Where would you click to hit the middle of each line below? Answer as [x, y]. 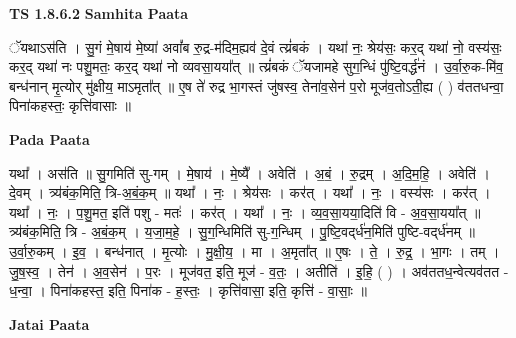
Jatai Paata [49, 323]
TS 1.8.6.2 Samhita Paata [99, 13]
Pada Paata [49, 138]
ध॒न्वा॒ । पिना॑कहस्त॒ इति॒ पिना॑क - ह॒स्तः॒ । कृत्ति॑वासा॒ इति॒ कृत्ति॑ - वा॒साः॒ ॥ [188, 290]
